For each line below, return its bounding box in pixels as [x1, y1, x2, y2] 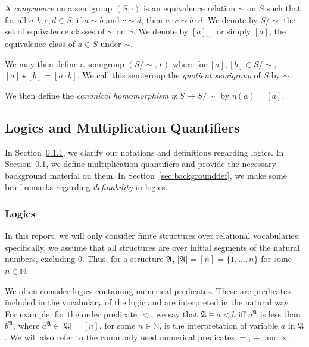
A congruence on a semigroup [5, 2, 113, 14]
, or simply [211, 25, 251, 37]
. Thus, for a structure [82, 253, 164, 265]
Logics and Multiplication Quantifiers [5, 118, 240, 136]
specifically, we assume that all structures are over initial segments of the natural [5, 241, 300, 253]
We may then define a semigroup [5, 57, 124, 70]
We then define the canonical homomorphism [5, 89, 169, 101]
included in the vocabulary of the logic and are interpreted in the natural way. [5, 296, 291, 308]
